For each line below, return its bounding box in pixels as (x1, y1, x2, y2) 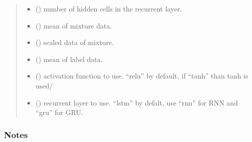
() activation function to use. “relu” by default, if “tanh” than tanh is (35, 70, 249, 81)
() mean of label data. (35, 53, 103, 64)
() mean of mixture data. (35, 20, 112, 30)
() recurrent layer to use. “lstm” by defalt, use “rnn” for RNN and (35, 97, 238, 107)
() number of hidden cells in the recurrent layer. (35, 3, 182, 13)
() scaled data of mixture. (35, 37, 114, 47)
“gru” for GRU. (35, 107, 83, 117)
